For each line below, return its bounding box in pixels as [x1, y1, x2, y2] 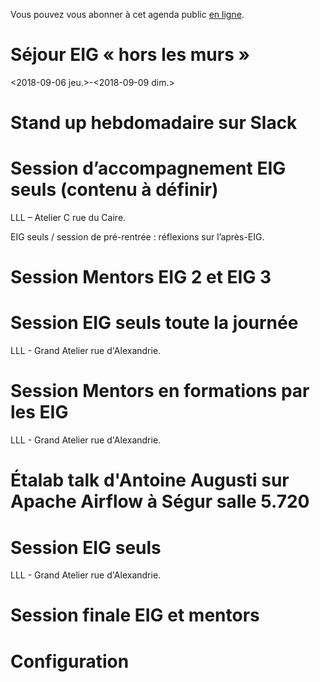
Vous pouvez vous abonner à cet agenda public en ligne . [10, 9, 245, 20]
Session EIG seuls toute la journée [10, 312, 299, 334]
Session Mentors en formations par [10, 380, 310, 403]
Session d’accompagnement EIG [10, 157, 287, 180]
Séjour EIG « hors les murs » [10, 44, 250, 66]
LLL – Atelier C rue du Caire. [10, 212, 127, 224]
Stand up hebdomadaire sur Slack [10, 112, 298, 134]
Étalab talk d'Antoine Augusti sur [10, 469, 290, 492]
